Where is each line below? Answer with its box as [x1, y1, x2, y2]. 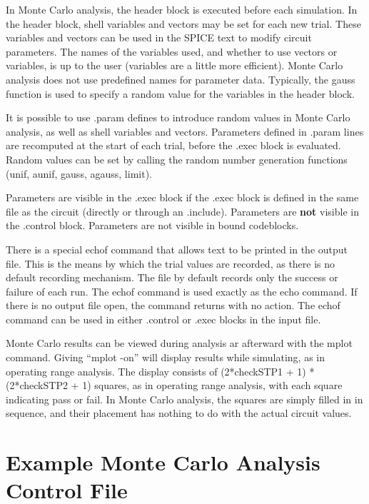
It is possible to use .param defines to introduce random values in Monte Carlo [6, 110, 350, 125]
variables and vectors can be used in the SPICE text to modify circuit [6, 30, 312, 45]
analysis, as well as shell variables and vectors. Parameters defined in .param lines [6, 124, 364, 138]
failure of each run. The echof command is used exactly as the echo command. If [6, 283, 358, 298]
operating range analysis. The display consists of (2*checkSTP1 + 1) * [6, 363, 315, 378]
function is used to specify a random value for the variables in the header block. [6, 86, 355, 101]
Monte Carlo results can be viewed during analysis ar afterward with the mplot [6, 336, 353, 351]
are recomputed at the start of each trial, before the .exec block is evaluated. [6, 138, 341, 153]
